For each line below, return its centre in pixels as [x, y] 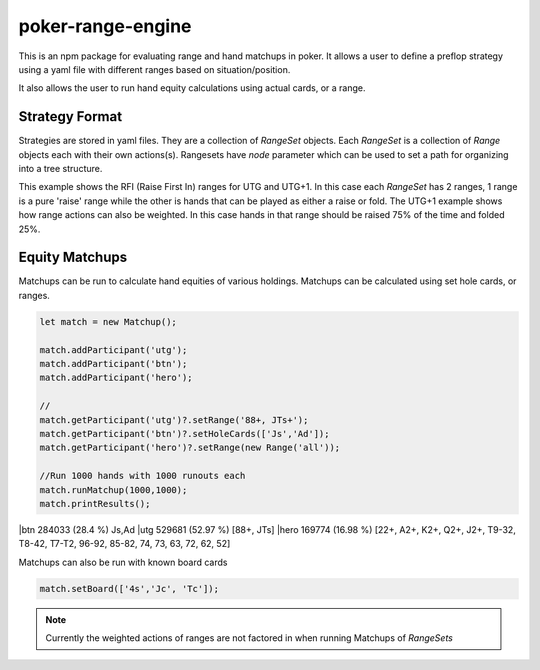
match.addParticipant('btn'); [113, 364]
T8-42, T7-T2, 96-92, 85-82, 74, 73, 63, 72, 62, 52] [124, 544]
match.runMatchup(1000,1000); [113, 489]
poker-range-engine [105, 26]
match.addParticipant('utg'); [113, 349]
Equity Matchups [73, 257]
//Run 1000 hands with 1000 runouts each [142, 476]
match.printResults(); [95, 503]
